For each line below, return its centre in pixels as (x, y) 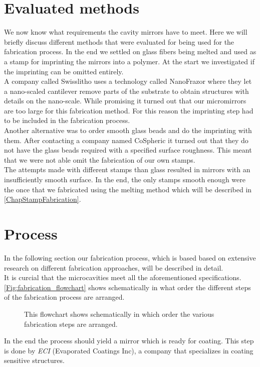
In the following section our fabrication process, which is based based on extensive (130, 257)
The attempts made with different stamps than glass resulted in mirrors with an (127, 169)
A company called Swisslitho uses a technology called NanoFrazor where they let (128, 81)
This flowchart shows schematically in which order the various (119, 314)
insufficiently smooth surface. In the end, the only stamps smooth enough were (125, 179)
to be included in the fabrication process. (67, 120)
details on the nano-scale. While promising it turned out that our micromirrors (125, 101)
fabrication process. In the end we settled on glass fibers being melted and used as (130, 51)
